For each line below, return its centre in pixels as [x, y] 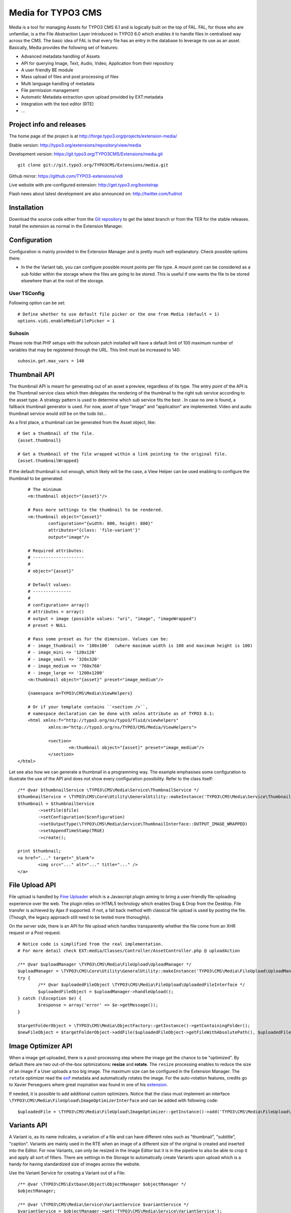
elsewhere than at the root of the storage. [63, 281]
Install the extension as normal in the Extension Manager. [66, 226]
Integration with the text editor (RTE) [57, 104]
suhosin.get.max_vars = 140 [51, 361]
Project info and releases [47, 124]
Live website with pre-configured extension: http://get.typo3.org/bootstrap [84, 185]
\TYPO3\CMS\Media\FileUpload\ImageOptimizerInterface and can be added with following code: [113, 1100]
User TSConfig [27, 294]
